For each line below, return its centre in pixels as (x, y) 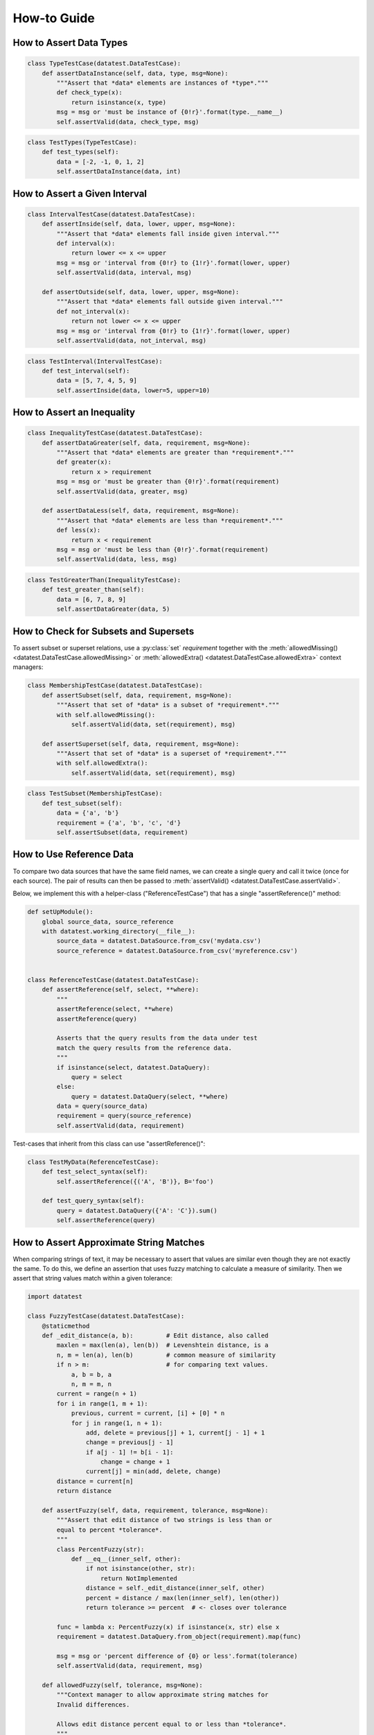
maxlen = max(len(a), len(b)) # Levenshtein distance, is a (162, 1345)
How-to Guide (54, 18)
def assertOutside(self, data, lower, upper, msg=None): (141, 292)
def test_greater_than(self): (93, 590)
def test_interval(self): (86, 371)
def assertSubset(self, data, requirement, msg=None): (137, 695)
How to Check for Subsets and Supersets (104, 631)
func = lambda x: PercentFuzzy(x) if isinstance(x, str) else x (168, 1627)
